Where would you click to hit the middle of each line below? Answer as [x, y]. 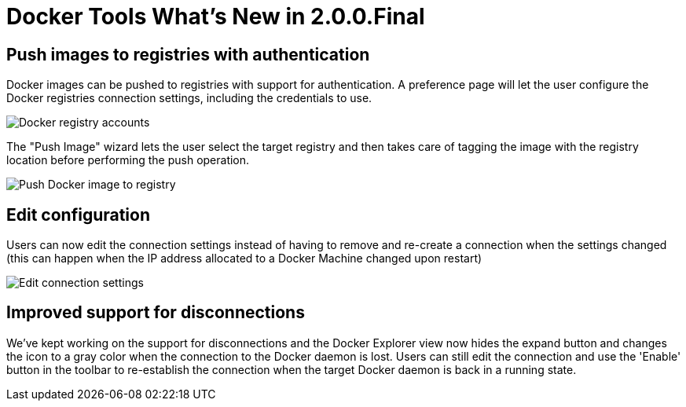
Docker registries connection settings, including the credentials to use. [189, 98]
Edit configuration [79, 214]
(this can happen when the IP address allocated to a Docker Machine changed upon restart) [244, 258]
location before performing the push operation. [128, 160]
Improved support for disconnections [156, 313]
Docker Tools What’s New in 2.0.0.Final [216, 16]
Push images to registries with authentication [188, 54]
